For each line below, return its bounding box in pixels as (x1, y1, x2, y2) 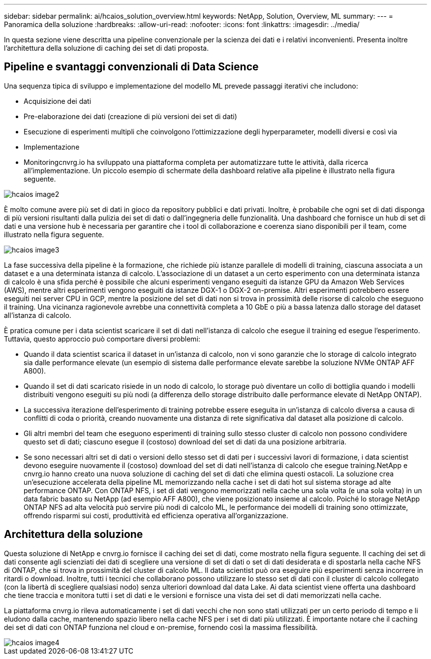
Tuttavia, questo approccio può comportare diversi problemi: (4, 334, 201, 343)
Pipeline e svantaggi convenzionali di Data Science (4, 61, 259, 73)
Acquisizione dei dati (24, 96, 92, 105)
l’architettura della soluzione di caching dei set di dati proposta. (4, 44, 209, 52)
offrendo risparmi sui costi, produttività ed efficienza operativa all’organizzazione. (24, 511, 288, 520)
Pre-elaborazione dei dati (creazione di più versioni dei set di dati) (24, 112, 237, 121)
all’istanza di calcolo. (4, 311, 71, 319)
